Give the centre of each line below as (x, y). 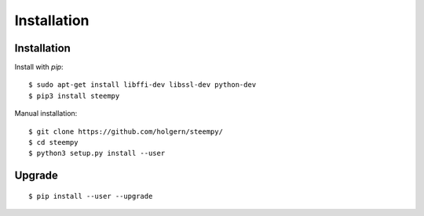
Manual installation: (46, 113)
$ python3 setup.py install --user (97, 153)
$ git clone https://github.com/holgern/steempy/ (126, 131)
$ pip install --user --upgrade (91, 196)
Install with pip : (39, 67)
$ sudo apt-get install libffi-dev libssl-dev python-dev (143, 85)
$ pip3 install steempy (74, 95)
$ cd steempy (53, 142)
